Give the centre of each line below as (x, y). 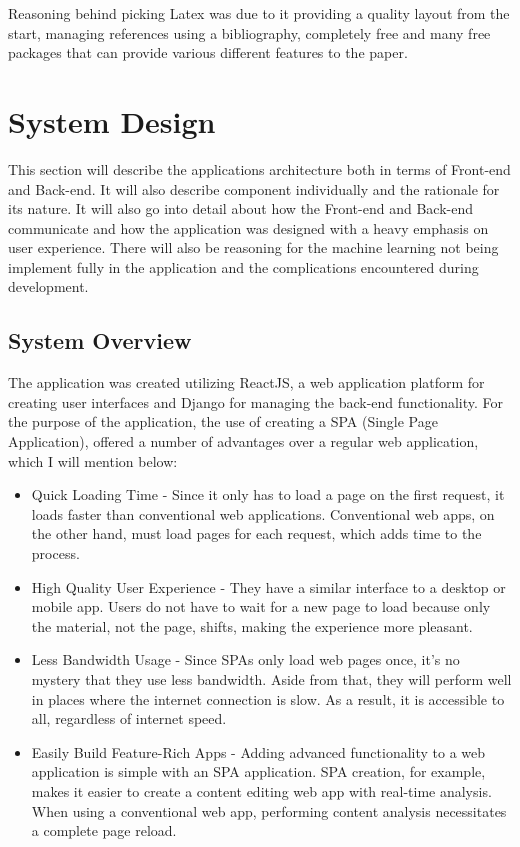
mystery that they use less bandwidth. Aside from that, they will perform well (271, 678)
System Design (112, 120)
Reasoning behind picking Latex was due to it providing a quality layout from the (259, 13)
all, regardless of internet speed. (129, 718)
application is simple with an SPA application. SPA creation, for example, (258, 771)
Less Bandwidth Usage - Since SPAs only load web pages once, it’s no (245, 659)
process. (55, 553)
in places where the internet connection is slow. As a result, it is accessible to (268, 698)
